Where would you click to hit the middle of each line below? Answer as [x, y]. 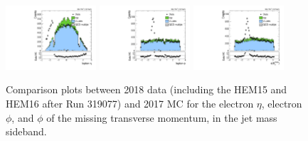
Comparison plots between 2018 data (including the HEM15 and [147, 89]
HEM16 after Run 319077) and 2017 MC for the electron [130, 104]
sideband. [26, 131]
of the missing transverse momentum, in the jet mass [162, 117]
